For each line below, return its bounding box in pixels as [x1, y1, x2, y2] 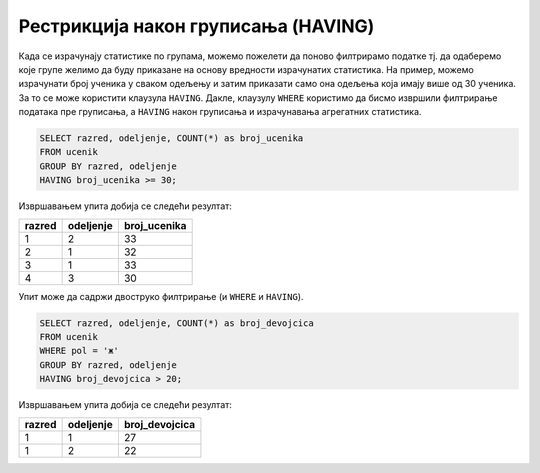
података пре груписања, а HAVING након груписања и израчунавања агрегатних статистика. [18, 106, 422, 118]
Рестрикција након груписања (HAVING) [18, 15, 375, 37]
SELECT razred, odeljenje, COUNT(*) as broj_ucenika [39, 133, 304, 144]
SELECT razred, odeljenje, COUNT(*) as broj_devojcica [39, 317, 314, 329]
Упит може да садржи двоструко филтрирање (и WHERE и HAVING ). [18, 290, 304, 302]
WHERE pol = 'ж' [39, 345, 120, 357]
